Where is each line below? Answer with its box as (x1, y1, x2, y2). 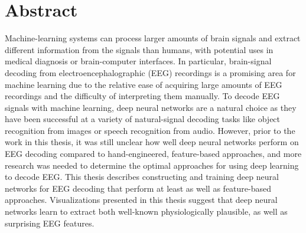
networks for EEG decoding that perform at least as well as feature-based (5, 182, 271, 194)
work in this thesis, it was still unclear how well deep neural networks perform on (5, 136, 299, 148)
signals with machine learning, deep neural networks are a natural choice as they (5, 101, 297, 113)
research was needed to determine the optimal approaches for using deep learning (5, 159, 299, 171)
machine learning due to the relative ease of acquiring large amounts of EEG (5, 78, 282, 90)
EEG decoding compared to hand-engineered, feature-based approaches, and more (5, 147, 302, 160)
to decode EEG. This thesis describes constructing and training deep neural (5, 170, 279, 183)
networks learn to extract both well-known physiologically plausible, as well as (5, 205, 288, 218)
